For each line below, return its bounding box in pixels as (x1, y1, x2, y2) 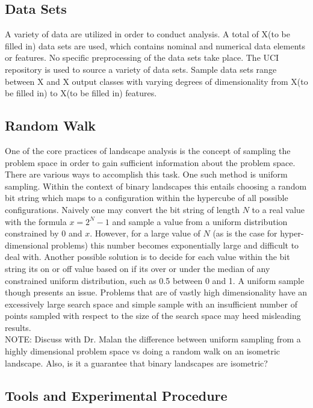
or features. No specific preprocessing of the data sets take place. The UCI (5, 51, 279, 64)
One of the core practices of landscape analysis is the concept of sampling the (5, 144, 291, 156)
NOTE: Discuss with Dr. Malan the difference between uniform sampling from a (5, 333, 301, 345)
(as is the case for (212, 227, 277, 240)
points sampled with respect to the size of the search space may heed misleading (5, 309, 301, 322)
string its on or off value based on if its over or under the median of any (5, 262, 270, 274)
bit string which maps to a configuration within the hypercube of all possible (5, 191, 288, 204)
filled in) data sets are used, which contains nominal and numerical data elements (5, 39, 305, 52)
